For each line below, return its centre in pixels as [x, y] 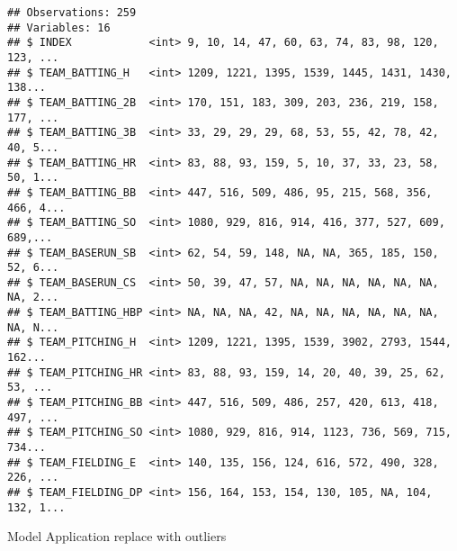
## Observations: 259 [72, 13]
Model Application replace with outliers [117, 536]
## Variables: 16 [59, 27]
